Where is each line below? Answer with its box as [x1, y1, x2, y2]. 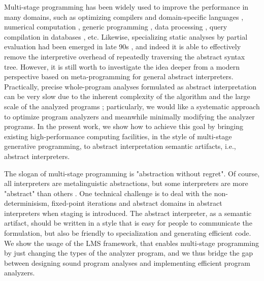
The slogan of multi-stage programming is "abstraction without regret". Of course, [4, 168, 260, 178]
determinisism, [4, 198, 49, 208]
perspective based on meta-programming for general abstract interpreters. [4, 71, 234, 82]
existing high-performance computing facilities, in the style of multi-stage [4, 131, 232, 141]
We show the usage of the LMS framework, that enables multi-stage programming [4, 237, 259, 248]
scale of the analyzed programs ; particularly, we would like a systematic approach [4, 101, 260, 111]
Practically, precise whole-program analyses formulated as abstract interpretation [4, 81, 257, 91]
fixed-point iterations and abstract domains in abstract [51, 198, 222, 208]
